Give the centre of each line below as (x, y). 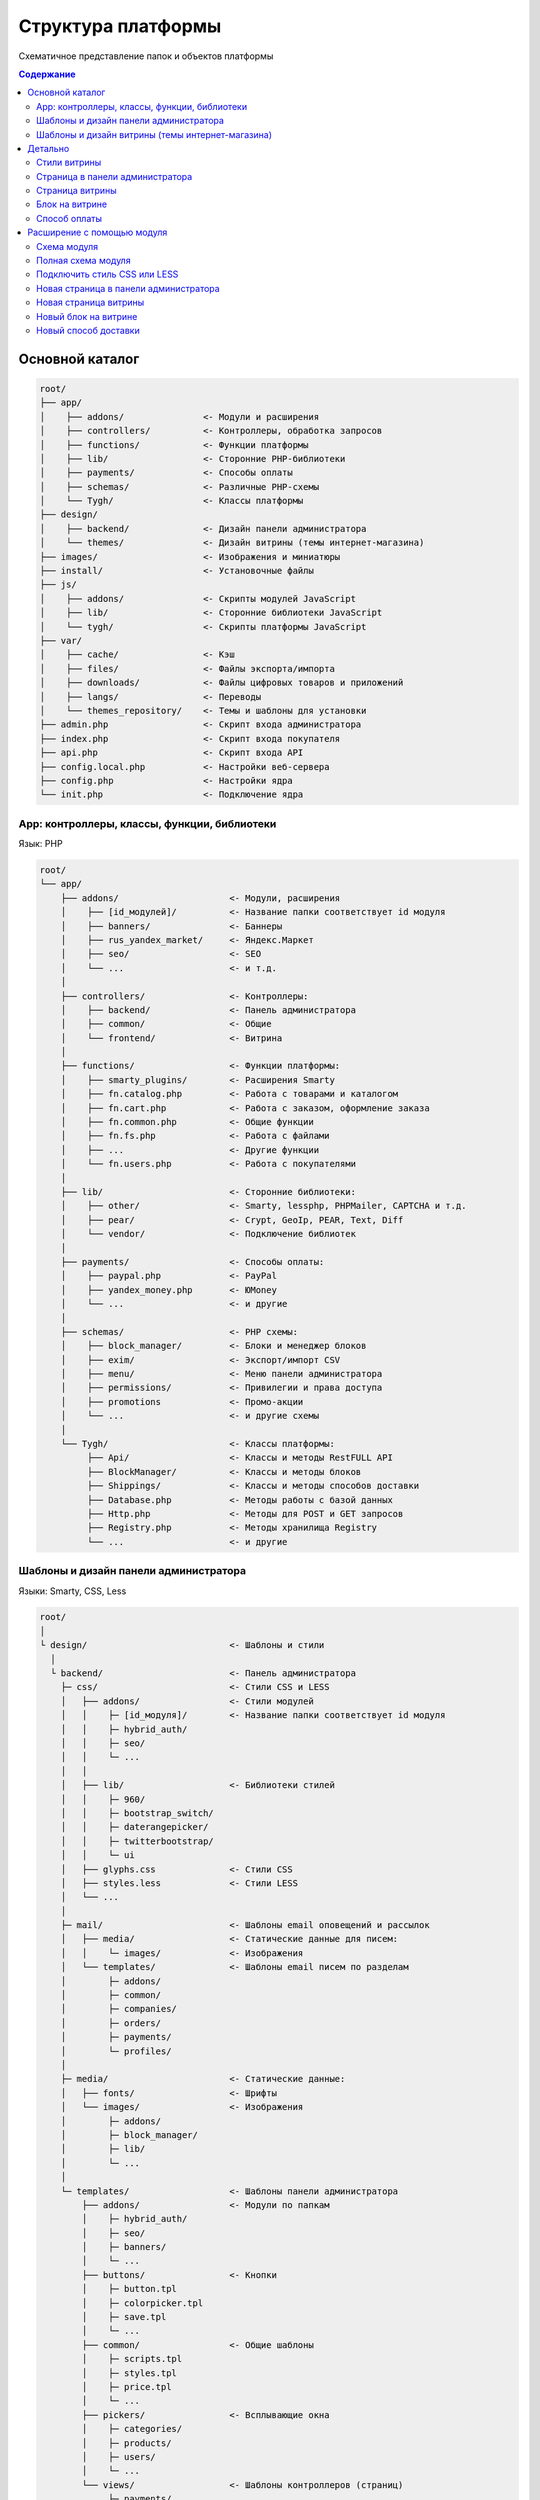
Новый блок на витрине (87, 316)
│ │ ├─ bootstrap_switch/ (137, 1813)
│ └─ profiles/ (116, 2051)
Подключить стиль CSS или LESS (107, 274)
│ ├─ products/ (126, 2443)
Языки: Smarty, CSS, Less (72, 1591)
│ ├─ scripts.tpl (132, 2359)
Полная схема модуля (83, 261)
